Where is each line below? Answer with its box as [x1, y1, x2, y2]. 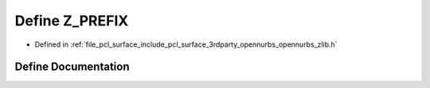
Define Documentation [14, 60, 130, 74]
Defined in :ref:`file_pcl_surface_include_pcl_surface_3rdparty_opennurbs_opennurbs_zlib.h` [34, 40, 338, 49]
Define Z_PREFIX [14, 12, 129, 29]
